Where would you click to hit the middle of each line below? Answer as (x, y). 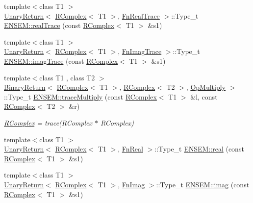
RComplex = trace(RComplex (48, 122)
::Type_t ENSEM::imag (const (203, 184)
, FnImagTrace (140, 51)
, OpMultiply (206, 87)
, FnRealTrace (139, 15)
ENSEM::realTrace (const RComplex (59, 25)
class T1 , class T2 (67, 77)
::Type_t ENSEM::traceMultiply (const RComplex (80, 96)
